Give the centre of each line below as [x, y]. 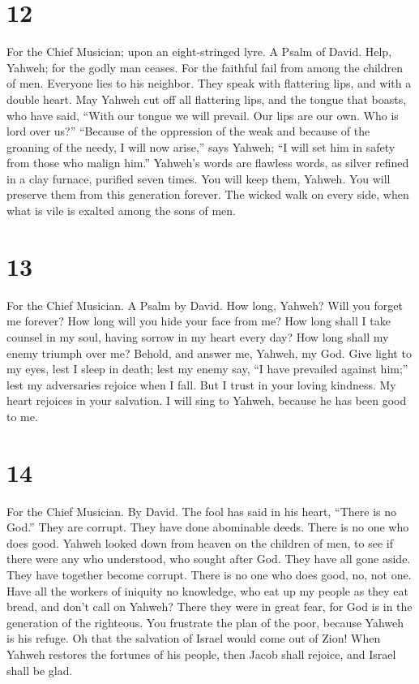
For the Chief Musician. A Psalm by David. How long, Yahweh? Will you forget [205, 305]
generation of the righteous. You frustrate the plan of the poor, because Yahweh [205, 622]
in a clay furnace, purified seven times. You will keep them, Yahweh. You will [199, 178]
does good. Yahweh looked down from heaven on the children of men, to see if [200, 542]
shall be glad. [40, 670]
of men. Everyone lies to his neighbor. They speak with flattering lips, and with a [209, 83]
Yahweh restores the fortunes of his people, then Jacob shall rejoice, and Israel [201, 654]
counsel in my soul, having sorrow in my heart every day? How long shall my [198, 336]
